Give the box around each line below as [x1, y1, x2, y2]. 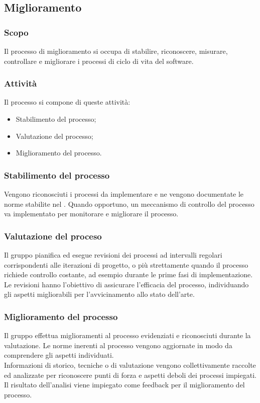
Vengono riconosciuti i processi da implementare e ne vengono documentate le [4, 189, 244, 199]
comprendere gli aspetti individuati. [4, 350, 114, 360]
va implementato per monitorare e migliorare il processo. [4, 208, 179, 219]
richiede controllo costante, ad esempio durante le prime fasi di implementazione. [4, 269, 253, 280]
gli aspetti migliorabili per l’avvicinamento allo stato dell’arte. [4, 289, 195, 299]
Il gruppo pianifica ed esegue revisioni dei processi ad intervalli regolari [4, 250, 222, 260]
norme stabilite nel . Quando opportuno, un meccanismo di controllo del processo [4, 198, 254, 209]
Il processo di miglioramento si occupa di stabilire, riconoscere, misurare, [4, 46, 228, 56]
